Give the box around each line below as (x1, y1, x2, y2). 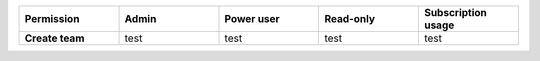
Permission (24, 12, 80, 25)
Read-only (324, 12, 375, 25)
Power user (224, 12, 280, 25)
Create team (24, 31, 85, 45)
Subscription (423, 6, 487, 19)
